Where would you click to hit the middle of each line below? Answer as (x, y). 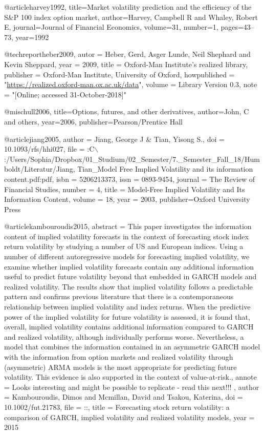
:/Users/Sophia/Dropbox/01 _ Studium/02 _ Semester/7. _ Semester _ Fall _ (119, 159)
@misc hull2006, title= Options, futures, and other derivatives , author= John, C (127, 111)
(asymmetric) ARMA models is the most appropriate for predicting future (120, 367)
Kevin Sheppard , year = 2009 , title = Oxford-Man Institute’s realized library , (126, 64)
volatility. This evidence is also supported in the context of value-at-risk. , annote (130, 377)
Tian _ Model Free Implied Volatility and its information (165, 169)
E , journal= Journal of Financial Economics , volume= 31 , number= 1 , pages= (124, 27)
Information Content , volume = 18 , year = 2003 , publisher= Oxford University (127, 199)
